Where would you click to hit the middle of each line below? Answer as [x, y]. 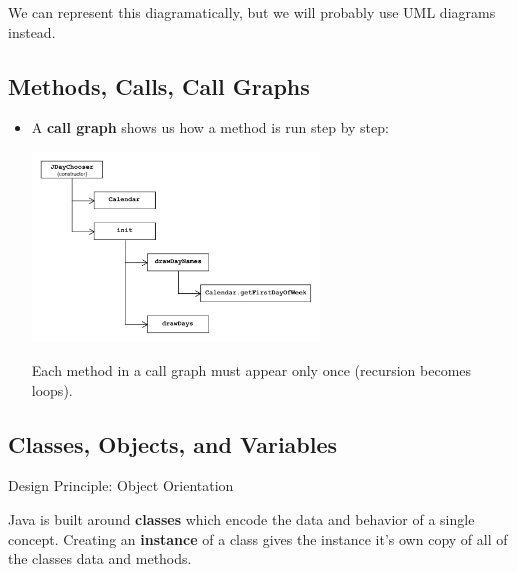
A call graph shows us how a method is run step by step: [210, 127]
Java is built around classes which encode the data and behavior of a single [241, 518]
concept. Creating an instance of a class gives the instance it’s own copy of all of [258, 538]
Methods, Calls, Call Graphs [159, 85]
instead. [32, 31]
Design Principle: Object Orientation [121, 485]
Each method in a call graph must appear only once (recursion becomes [251, 369]
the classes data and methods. [100, 558]
